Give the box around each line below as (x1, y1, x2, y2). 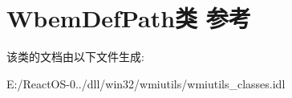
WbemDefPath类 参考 (6, 2, 251, 35)
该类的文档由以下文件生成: (6, 48, 144, 65)
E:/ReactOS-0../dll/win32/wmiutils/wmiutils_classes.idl (6, 75, 286, 92)
